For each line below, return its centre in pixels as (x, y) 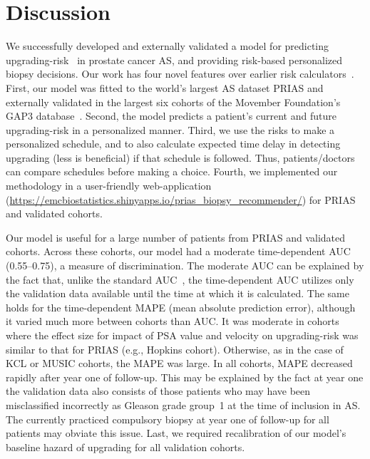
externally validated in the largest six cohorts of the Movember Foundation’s (173, 102)
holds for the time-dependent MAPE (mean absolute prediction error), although (181, 307)
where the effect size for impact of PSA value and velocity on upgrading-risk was (182, 335)
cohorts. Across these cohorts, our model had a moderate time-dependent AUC (178, 251)
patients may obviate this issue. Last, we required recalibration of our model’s (176, 433)
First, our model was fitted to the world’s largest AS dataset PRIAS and (165, 87)
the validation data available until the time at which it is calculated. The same (178, 293)
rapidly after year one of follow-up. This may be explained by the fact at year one (185, 377)
